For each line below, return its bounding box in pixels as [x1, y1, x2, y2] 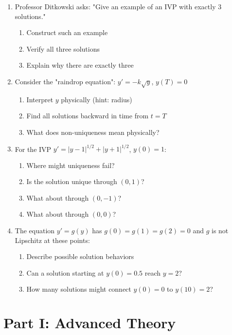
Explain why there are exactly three [26, 60, 134, 70]
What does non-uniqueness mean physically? [26, 127, 160, 137]
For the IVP [15, 144, 52, 154]
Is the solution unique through [26, 176, 117, 186]
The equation [15, 225, 55, 235]
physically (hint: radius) [61, 94, 132, 104]
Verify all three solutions [26, 43, 100, 54]
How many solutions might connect [26, 284, 131, 294]
